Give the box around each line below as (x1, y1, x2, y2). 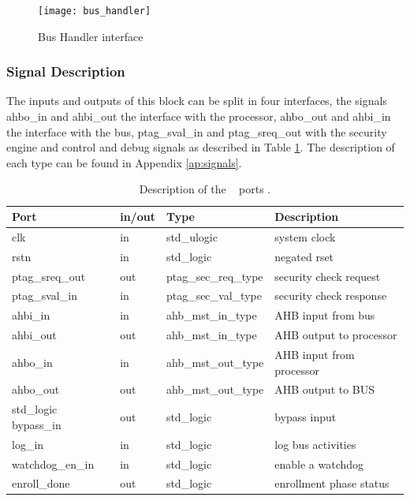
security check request (274, 267, 381, 284)
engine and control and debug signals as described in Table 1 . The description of (6, 139, 395, 155)
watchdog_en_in (12, 455, 95, 472)
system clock (274, 228, 336, 245)
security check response (274, 287, 387, 304)
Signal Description (6, 62, 125, 81)
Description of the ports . (139, 181, 271, 197)
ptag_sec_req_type (166, 267, 263, 284)
